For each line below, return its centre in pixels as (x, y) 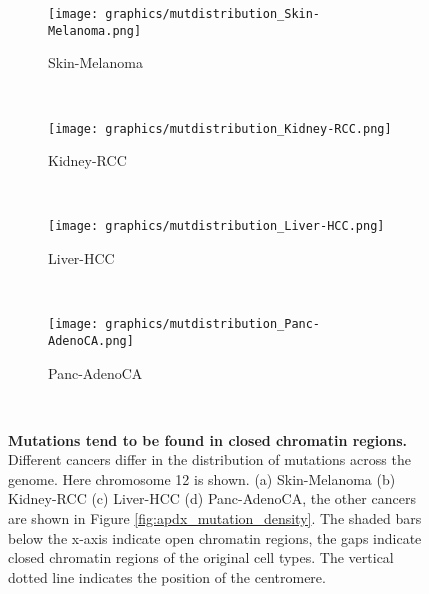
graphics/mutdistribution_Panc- (213, 324)
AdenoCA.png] (91, 340)
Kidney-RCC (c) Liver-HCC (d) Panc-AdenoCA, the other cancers (212, 498)
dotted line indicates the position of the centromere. (167, 576)
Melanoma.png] (95, 30)
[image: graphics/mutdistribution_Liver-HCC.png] (216, 226)
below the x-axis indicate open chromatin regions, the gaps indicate (215, 537)
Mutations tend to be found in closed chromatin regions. (208, 439)
